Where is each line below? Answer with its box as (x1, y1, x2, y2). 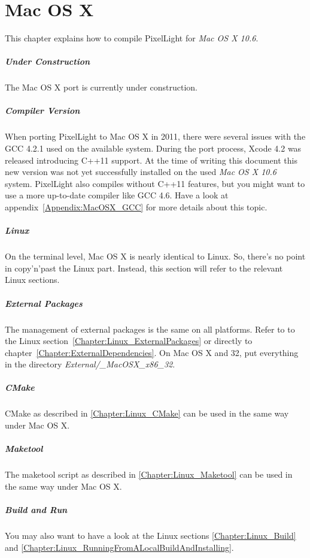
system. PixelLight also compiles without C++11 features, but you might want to (5, 177, 305, 189)
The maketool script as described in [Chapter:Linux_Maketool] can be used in (5, 468, 293, 481)
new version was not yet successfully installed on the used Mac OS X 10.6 (5, 165, 276, 178)
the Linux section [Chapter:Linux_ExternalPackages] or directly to (5, 334, 253, 347)
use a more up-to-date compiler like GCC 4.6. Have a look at (5, 189, 229, 201)
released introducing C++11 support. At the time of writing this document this (5, 153, 297, 166)
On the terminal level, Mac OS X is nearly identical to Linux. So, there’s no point (5, 250, 306, 263)
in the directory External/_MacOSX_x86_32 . (5, 358, 175, 370)
